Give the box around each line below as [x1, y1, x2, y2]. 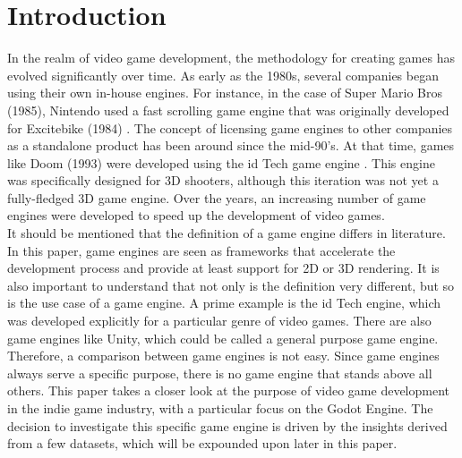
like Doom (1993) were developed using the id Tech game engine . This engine [7, 153, 435, 172]
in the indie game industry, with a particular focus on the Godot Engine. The [7, 399, 433, 417]
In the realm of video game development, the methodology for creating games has [7, 48, 455, 67]
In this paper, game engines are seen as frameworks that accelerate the [7, 241, 396, 259]
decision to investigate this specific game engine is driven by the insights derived [7, 416, 448, 435]
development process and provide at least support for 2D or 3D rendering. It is [7, 259, 440, 277]
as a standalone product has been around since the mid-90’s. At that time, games [7, 136, 455, 155]
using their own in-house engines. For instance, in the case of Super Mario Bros [7, 83, 442, 102]
